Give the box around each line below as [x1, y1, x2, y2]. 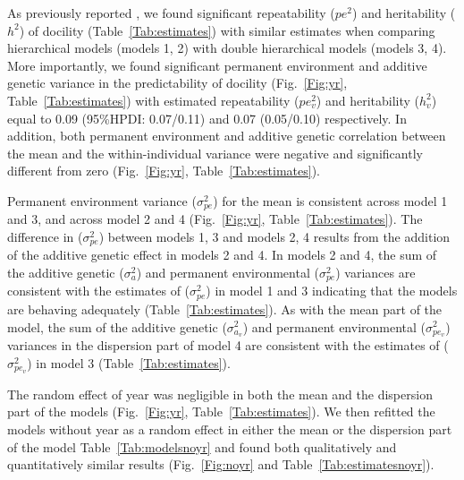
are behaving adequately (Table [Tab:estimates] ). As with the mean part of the [7, 299, 443, 318]
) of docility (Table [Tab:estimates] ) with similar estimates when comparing [19, 21, 435, 39]
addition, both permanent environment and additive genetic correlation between [7, 126, 446, 145]
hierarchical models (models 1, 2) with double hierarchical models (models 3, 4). [7, 39, 447, 57]
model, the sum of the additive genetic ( [7, 317, 227, 336]
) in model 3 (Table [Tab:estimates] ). [27, 353, 231, 372]
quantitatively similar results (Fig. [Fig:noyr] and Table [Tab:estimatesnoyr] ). [7, 455, 434, 474]
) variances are [335, 263, 416, 282]
